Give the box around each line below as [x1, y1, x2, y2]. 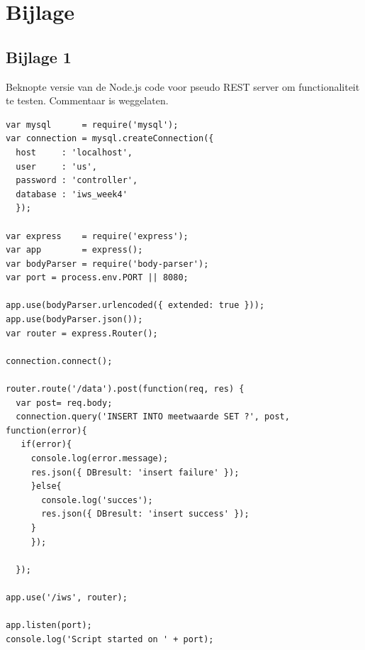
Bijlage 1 [6, 45, 72, 67]
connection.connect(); [6, 356, 113, 366]
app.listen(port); [6, 620, 92, 631]
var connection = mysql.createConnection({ [6, 133, 214, 144]
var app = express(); [6, 245, 143, 255]
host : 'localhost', [16, 147, 133, 158]
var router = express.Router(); [6, 328, 158, 338]
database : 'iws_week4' [16, 189, 128, 199]
